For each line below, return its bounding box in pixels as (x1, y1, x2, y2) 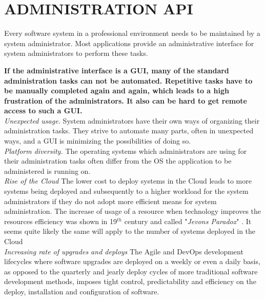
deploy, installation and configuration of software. (4, 286, 159, 296)
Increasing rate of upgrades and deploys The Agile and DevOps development (4, 246, 243, 256)
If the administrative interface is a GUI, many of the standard (4, 65, 229, 75)
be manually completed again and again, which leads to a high (4, 85, 229, 96)
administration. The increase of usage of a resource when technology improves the (4, 206, 261, 216)
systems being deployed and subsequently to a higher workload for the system (4, 186, 249, 196)
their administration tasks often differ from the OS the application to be (4, 155, 232, 166)
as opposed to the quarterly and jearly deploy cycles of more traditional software (4, 266, 258, 276)
